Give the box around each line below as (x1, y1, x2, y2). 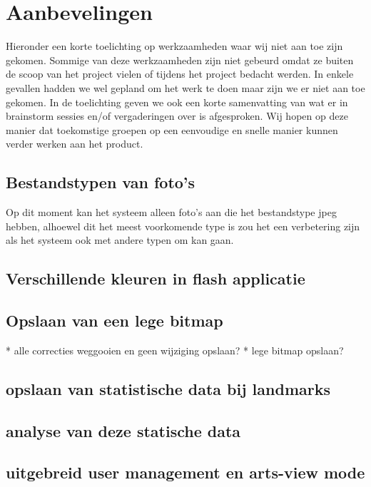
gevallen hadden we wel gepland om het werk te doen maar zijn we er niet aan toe (6, 80, 365, 95)
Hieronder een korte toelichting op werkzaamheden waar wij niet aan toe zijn (6, 39, 343, 53)
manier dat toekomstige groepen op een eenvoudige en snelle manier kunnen (6, 122, 338, 137)
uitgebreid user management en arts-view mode (6, 461, 365, 483)
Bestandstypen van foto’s (6, 171, 195, 193)
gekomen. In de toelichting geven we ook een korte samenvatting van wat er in (6, 94, 348, 109)
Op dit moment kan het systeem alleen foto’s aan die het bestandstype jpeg (6, 205, 337, 220)
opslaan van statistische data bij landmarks (6, 377, 330, 399)
